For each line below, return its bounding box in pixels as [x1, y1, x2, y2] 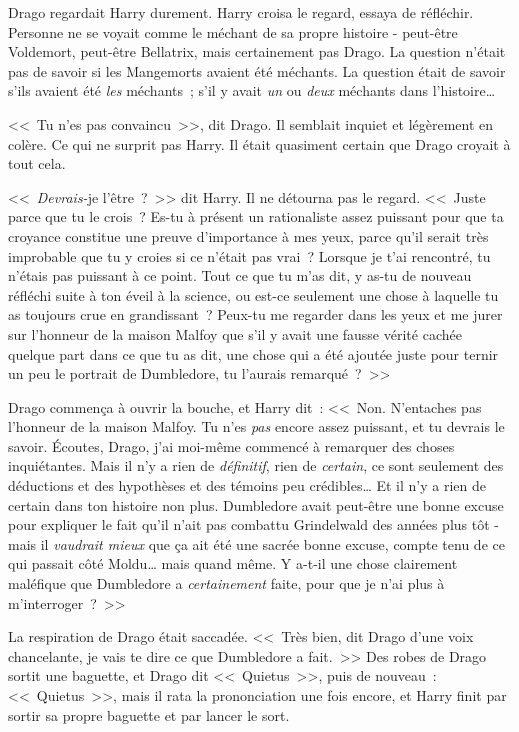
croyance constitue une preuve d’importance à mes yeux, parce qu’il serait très [8, 225, 489, 246]
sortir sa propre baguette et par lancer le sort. [8, 704, 290, 725]
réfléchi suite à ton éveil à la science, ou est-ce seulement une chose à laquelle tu [8, 284, 499, 305]
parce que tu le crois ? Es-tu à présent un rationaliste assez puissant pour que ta [8, 206, 504, 227]
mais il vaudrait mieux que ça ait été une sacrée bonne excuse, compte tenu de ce [8, 533, 505, 554]
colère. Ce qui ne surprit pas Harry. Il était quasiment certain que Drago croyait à [8, 133, 511, 154]
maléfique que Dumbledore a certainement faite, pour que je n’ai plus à [8, 573, 445, 594]
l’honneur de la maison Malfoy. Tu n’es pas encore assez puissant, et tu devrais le [8, 416, 505, 437]
